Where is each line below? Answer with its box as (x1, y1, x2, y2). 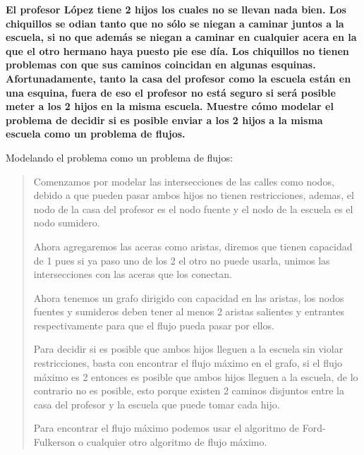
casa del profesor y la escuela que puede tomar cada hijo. (33, 396, 280, 411)
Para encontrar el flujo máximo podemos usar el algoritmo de (33, 420, 300, 435)
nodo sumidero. (33, 215, 100, 230)
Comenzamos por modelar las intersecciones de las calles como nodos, (33, 174, 334, 188)
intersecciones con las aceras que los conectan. (33, 267, 232, 281)
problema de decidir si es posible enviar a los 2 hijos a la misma (6, 112, 323, 127)
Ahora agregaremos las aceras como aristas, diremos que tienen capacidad (33, 238, 353, 253)
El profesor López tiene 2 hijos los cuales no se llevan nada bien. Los (6, 2, 346, 16)
